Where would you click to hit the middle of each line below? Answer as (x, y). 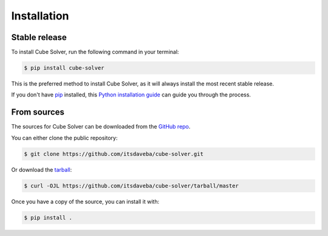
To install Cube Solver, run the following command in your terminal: (95, 52)
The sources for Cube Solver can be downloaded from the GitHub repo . (101, 127)
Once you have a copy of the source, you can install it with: (85, 201)
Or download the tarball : (42, 169)
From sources (38, 112)
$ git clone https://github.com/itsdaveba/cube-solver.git (114, 154)
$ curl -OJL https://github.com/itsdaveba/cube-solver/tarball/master (132, 186)
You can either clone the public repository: (64, 138)
